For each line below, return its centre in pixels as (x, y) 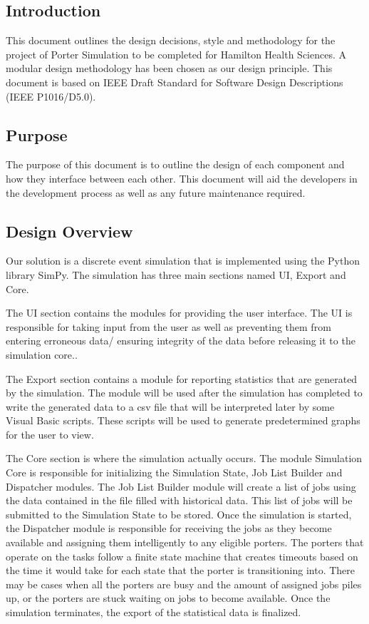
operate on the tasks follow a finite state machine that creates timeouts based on (182, 556)
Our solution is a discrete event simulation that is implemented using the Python (183, 261)
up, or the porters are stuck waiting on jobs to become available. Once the (168, 598)
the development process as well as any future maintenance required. (156, 192)
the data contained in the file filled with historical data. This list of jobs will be (179, 500)
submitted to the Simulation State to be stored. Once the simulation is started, (179, 514)
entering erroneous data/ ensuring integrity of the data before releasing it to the (181, 341)
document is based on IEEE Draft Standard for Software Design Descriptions (175, 82)
